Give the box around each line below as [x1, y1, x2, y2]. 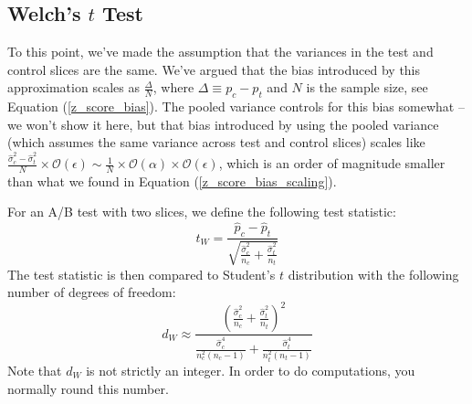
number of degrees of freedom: [7, 282, 176, 302]
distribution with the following [288, 264, 459, 283]
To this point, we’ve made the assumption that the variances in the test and [7, 42, 434, 61]
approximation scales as [7, 78, 140, 97]
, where [152, 78, 194, 97]
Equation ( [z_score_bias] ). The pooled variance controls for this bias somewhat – [7, 97, 465, 116]
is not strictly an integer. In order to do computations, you [86, 361, 415, 380]
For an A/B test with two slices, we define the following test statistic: [7, 202, 396, 221]
